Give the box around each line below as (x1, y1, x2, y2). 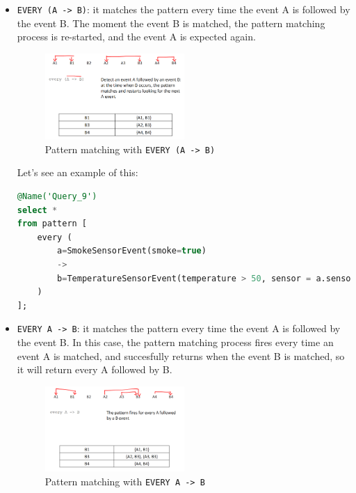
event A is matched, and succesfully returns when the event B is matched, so (17, 348, 345, 363)
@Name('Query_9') (17, 191, 97, 202)
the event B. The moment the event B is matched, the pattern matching (17, 15, 325, 30)
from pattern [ (17, 219, 88, 229)
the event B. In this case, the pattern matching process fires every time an (17, 335, 334, 350)
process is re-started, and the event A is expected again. (17, 29, 256, 44)
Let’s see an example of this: (17, 165, 138, 180)
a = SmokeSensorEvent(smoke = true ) (57, 246, 207, 256)
